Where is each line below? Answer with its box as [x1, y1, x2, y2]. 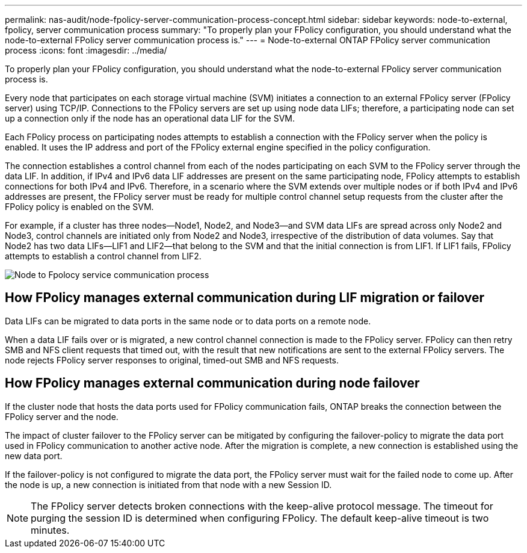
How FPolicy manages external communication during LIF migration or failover [5, 290, 485, 306]
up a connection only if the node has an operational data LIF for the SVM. [5, 113, 295, 123]
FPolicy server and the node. [5, 411, 119, 422]
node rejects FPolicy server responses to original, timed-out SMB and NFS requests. [5, 354, 339, 365]
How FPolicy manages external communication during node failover [5, 375, 420, 391]
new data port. [5, 450, 63, 461]
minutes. [31, 524, 70, 536]
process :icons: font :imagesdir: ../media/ [5, 45, 167, 55]
